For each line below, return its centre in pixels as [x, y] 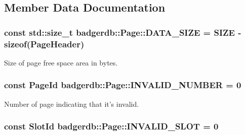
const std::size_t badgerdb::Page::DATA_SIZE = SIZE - [123, 32]
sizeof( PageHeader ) [44, 44]
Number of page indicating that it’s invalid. [72, 104]
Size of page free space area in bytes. [61, 62]
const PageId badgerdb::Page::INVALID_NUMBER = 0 [123, 85]
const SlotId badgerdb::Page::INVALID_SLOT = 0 [111, 126]
